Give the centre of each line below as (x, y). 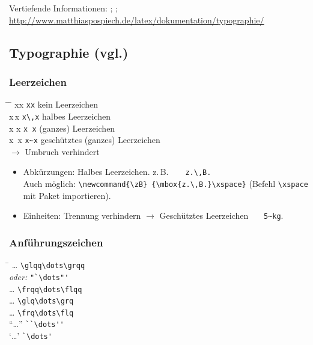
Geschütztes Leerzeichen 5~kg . (221, 215)
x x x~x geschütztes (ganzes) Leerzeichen (85, 140)
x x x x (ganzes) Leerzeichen (62, 128)
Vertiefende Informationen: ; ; (63, 8)
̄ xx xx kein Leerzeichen (53, 104)
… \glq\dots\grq (41, 300)
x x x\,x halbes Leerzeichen (60, 116)
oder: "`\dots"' (39, 276)
